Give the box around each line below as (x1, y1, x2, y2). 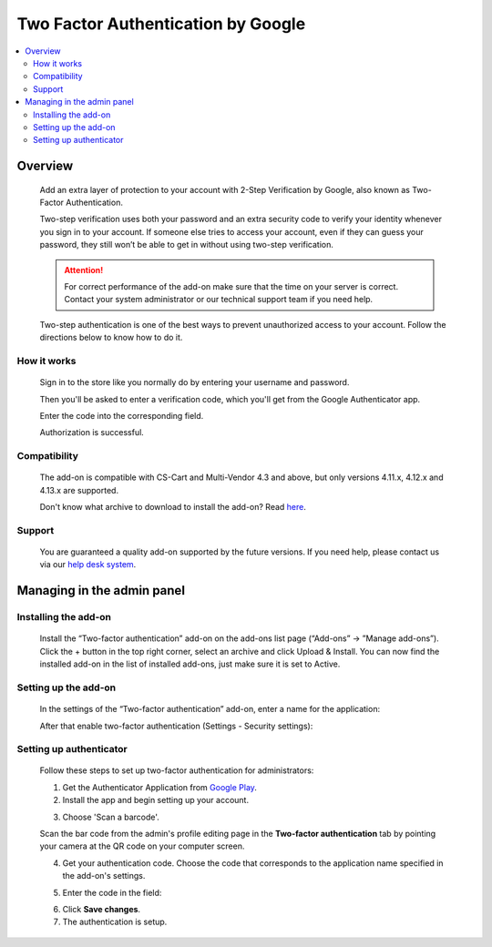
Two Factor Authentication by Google (16, 14, 306, 34)
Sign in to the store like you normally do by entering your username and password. (39, 377, 350, 388)
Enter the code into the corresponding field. (39, 410, 204, 421)
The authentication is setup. (62, 916, 168, 928)
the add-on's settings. (62, 871, 146, 881)
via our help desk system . (39, 559, 137, 570)
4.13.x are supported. (39, 484, 118, 495)
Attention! (64, 264, 104, 275)
